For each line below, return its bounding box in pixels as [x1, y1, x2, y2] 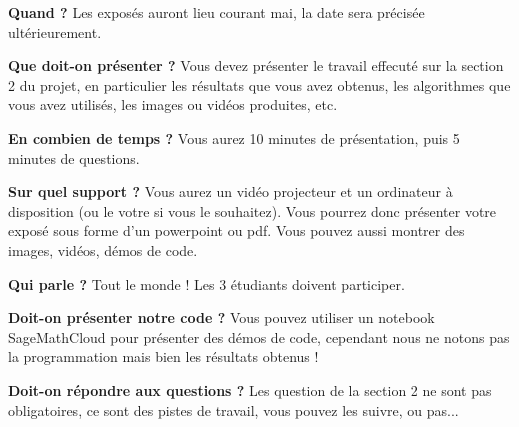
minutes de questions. [8, 147, 140, 168]
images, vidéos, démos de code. [8, 239, 198, 260]
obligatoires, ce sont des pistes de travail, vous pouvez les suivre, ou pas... [8, 399, 459, 420]
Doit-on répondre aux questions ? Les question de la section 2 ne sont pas [8, 379, 492, 400]
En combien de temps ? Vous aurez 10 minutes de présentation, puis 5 [8, 127, 460, 148]
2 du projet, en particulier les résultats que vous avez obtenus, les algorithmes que [8, 74, 511, 95]
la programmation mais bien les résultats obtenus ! [8, 346, 319, 367]
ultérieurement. [8, 21, 102, 42]
